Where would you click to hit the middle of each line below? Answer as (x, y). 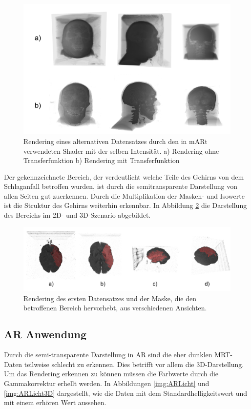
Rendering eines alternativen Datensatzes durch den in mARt (115, 141)
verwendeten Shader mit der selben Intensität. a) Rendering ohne (121, 151)
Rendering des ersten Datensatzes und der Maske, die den (110, 298)
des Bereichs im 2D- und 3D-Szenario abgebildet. (77, 215)
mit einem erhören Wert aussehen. (55, 402)
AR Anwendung (45, 334)
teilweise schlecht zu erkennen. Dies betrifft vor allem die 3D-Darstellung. (134, 364)
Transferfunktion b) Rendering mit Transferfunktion (102, 160)
